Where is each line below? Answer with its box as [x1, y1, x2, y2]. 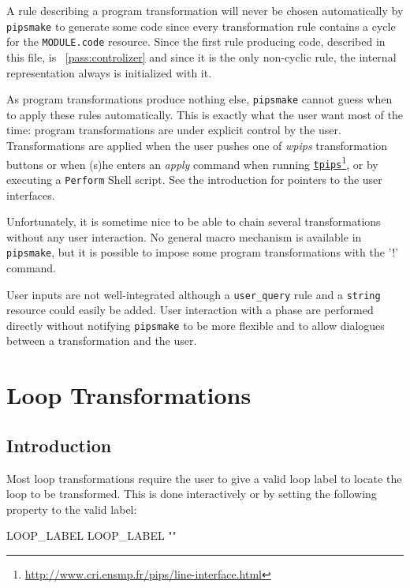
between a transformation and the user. [6, 332, 197, 349]
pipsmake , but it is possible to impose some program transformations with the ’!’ [6, 244, 399, 260]
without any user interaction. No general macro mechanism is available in [6, 228, 362, 245]
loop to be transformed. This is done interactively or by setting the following [6, 485, 377, 502]
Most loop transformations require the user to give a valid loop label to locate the [6, 470, 402, 486]
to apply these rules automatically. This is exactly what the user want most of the [6, 106, 403, 122]
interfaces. [6, 186, 55, 203]
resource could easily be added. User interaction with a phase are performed [6, 301, 374, 318]
